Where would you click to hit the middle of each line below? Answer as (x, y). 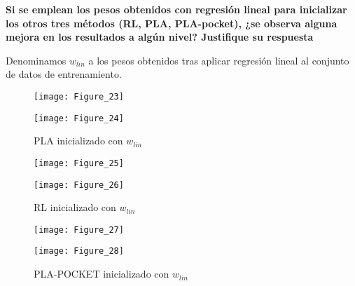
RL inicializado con (75, 207)
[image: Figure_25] (79, 163)
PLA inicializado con (78, 141)
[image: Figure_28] (79, 251)
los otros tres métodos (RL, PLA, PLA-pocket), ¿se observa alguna (172, 23)
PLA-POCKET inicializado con (102, 274)
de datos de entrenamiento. (64, 74)
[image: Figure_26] (79, 185)
